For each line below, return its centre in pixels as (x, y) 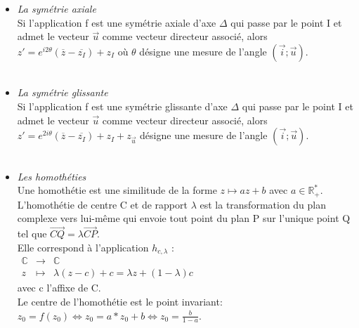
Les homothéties (52, 176)
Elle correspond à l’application (83, 247)
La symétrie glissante (63, 92)
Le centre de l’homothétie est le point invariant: (120, 301)
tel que (32, 234)
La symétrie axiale (57, 8)
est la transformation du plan (263, 204)
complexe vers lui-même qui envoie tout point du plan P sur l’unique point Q (184, 218)
